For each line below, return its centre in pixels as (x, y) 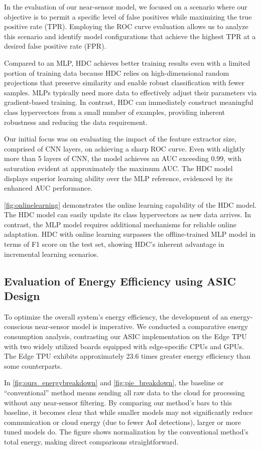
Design (22, 296)
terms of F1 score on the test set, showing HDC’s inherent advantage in (114, 244)
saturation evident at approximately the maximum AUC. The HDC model (118, 168)
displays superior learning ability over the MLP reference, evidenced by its (118, 178)
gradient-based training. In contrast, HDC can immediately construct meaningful (129, 102)
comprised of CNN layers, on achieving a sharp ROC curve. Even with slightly (125, 148)
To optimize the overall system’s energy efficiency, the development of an (116, 316)
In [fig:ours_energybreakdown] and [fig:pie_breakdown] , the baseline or (114, 383)
